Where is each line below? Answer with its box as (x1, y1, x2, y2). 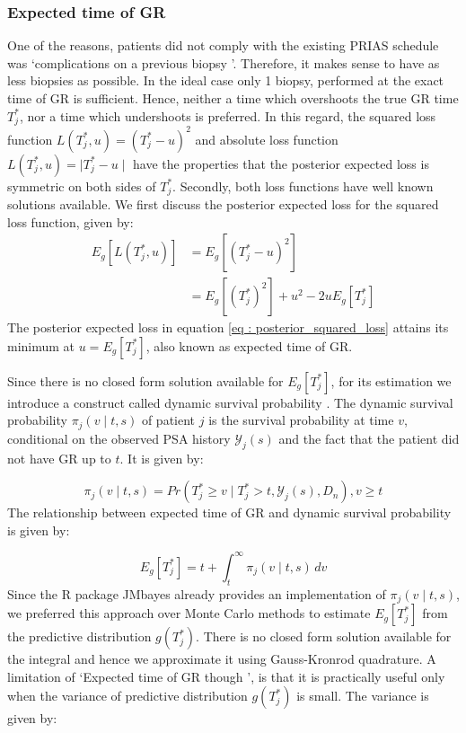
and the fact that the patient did (278, 428, 460, 447)
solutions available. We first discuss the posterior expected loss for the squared (7, 195, 439, 213)
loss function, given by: (7, 212, 134, 231)
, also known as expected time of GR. (145, 336, 353, 355)
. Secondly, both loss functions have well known (172, 176, 434, 195)
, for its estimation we (330, 371, 452, 390)
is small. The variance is (296, 686, 429, 705)
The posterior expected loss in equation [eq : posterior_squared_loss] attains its (7, 318, 449, 337)
